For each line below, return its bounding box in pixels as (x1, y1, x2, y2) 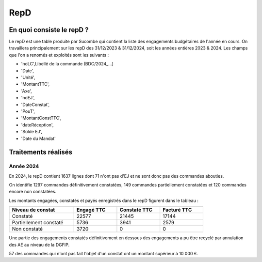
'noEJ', (21, 95, 35, 101)
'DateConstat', (21, 102, 50, 108)
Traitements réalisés (9, 148, 73, 156)
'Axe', (21, 88, 33, 94)
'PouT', (21, 108, 35, 114)
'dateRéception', (21, 122, 54, 128)
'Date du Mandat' (21, 136, 56, 141)
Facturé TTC (163, 206, 192, 213)
